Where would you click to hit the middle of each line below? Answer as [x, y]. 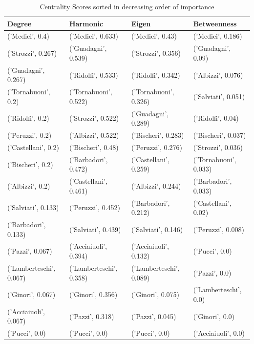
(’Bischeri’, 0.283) [158, 135]
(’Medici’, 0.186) [218, 36]
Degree [20, 23]
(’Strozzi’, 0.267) [32, 53]
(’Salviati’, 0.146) [157, 229]
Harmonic [86, 23]
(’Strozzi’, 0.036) [218, 147]
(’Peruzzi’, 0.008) [219, 229]
